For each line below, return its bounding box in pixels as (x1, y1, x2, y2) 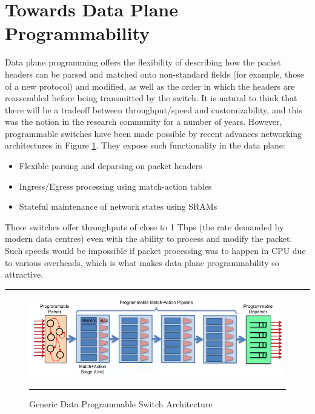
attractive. (5, 268, 44, 281)
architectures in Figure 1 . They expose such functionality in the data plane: (5, 139, 285, 152)
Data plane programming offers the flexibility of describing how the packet (5, 56, 282, 68)
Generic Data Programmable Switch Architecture (29, 397, 213, 410)
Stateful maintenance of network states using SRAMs (19, 200, 217, 213)
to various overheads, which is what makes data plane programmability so (5, 256, 279, 269)
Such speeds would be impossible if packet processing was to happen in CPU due (5, 244, 306, 257)
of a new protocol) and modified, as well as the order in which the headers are (5, 79, 295, 92)
